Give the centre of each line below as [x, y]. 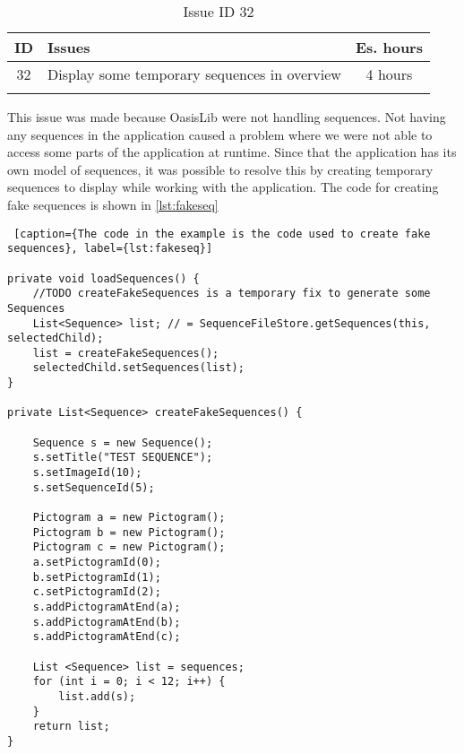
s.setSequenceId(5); [94, 487]
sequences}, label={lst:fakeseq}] [110, 249]
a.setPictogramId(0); [97, 562]
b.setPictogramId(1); [97, 577]
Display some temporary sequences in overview [194, 74]
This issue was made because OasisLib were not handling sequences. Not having [227, 117]
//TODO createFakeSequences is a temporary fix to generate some [232, 294]
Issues [69, 47]
